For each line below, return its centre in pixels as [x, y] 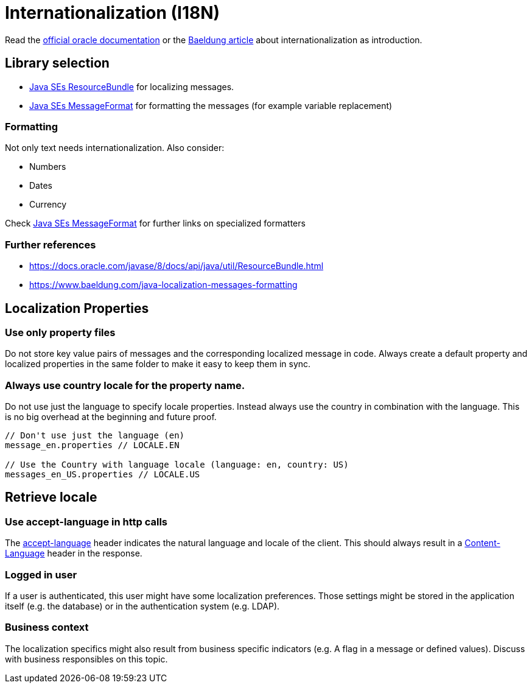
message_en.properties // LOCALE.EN [92, 445]
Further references [51, 244]
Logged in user [41, 574]
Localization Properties [77, 308]
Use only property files [60, 332]
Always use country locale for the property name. [125, 385]
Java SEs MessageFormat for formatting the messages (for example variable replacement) [211, 105]
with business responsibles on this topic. [86, 659]
